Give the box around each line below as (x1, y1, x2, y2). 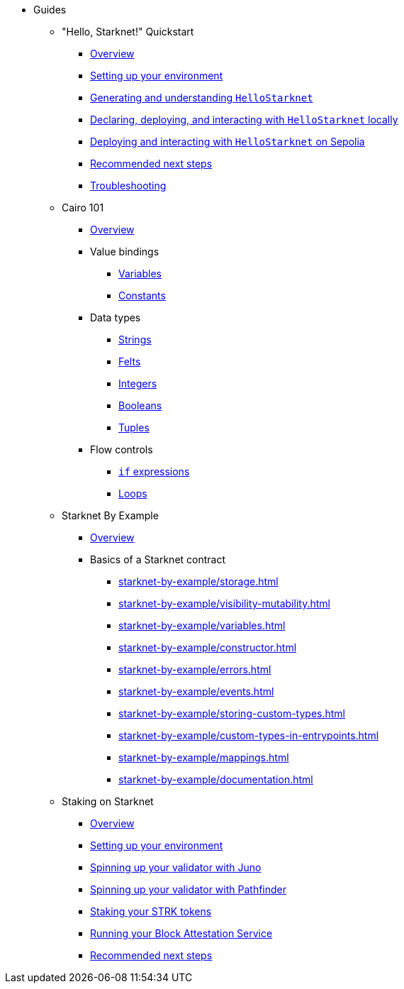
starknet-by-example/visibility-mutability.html (118, 597, 330, 609)
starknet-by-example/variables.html (118, 619, 286, 631)
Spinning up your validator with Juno (90, 861, 262, 873)
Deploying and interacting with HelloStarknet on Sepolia (90, 136, 365, 148)
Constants (118, 289, 166, 302)
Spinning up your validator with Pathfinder (90, 883, 287, 895)
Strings (118, 333, 152, 346)
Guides (33, 4, 67, 16)
